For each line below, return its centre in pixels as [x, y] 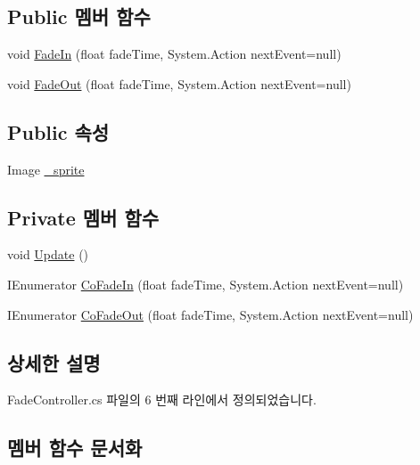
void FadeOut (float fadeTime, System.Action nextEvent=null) [179, 83]
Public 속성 [58, 131]
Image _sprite [46, 169]
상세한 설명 [54, 362]
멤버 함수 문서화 [75, 448]
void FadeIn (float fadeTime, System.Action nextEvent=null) [174, 54]
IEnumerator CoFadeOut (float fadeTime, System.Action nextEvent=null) [210, 314]
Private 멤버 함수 [83, 217]
